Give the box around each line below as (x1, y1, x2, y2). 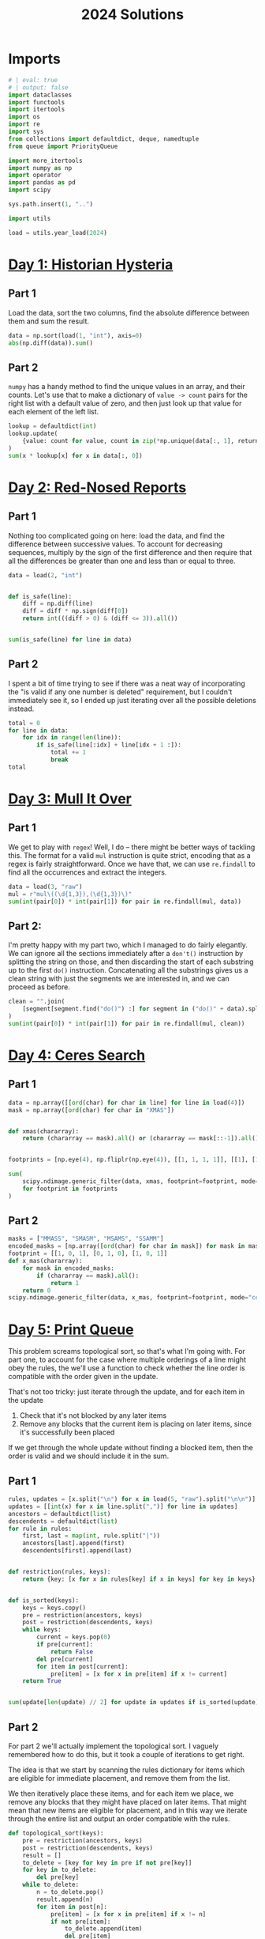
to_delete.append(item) (64, 1925, 144, 1933)
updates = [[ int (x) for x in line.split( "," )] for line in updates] (8, 1502, 238, 1510)
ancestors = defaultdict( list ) (8, 1510, 111, 1518)
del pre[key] (36, 1873, 80, 1881)
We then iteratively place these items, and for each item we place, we (8, 1789, 234, 1798)
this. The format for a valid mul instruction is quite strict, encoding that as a (8, 850, 251, 860)
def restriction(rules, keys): (8, 1568, 111, 1576)
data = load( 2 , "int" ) (8, 571, 83, 579)
